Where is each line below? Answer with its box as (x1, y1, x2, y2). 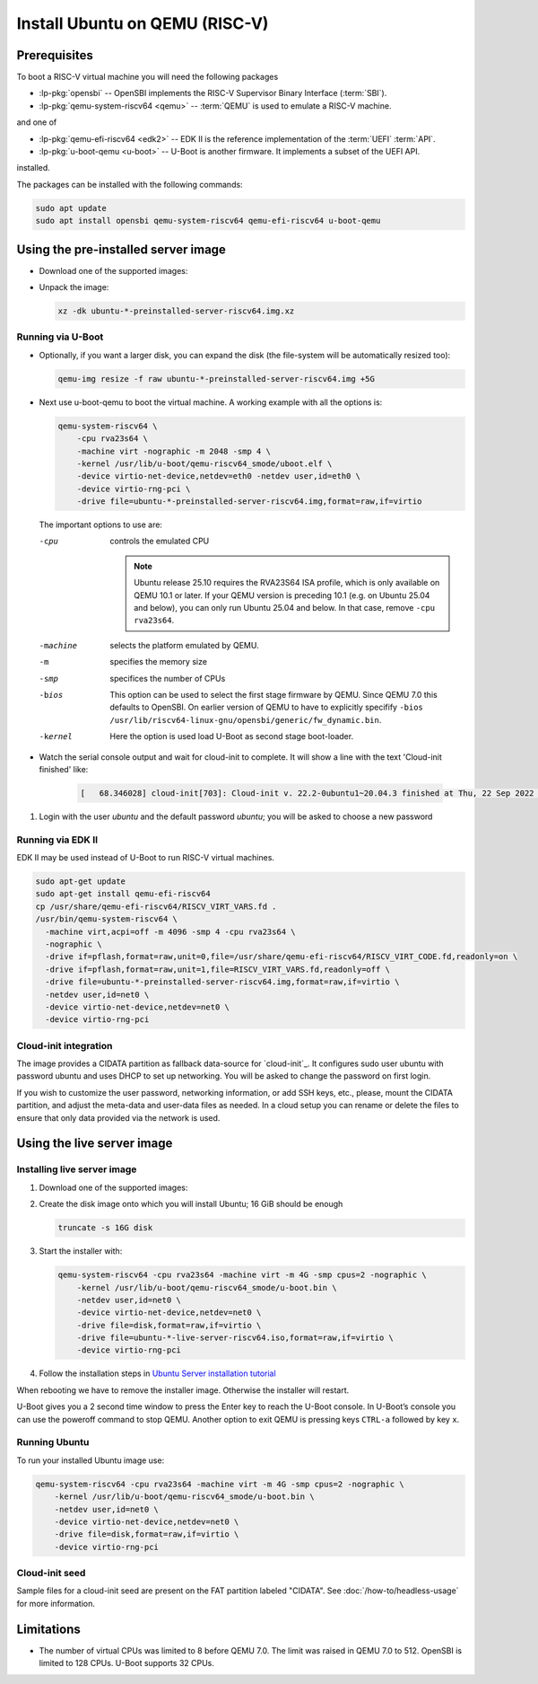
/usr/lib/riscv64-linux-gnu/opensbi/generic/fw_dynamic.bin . (109, 714, 382, 725)
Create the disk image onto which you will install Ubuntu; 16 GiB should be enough (39, 1199, 343, 1210)
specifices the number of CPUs (109, 673, 226, 683)
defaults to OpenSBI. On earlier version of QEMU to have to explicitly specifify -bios (109, 701, 423, 713)
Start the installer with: (39, 1246, 123, 1256)
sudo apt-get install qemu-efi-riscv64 (35, 889, 211, 899)
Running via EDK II (16, 833, 99, 846)
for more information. (16, 1598, 96, 1609)
